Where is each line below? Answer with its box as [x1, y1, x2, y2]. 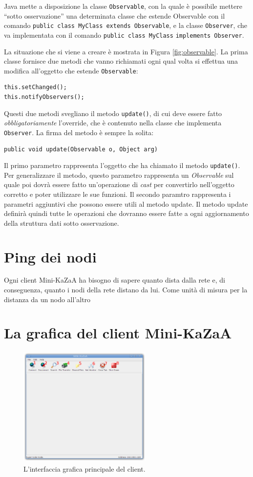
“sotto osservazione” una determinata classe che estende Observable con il [4, 10, 225, 21]
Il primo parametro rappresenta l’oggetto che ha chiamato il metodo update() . [4, 160, 240, 170]
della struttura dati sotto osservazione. [4, 217, 119, 228]
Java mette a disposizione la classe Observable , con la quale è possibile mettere [4, 1, 242, 11]
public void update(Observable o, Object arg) [4, 145, 158, 153]
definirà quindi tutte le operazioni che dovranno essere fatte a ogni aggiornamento [4, 208, 249, 218]
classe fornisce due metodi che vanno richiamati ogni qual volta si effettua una [4, 56, 238, 66]
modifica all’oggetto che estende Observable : [4, 65, 138, 75]
